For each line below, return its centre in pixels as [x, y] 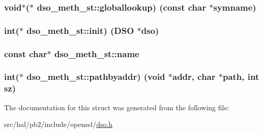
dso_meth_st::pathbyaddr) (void [96, 77]
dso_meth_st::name [97, 53]
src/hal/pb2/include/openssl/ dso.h [59, 124]
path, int [241, 77]
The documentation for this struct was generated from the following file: [117, 107]
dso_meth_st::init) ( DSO [80, 30]
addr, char [194, 77]
